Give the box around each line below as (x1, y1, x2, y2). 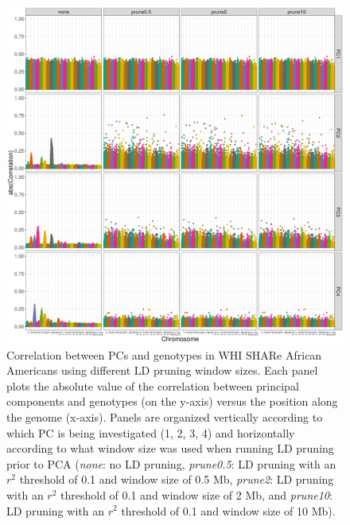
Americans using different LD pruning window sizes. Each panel (6, 362, 318, 379)
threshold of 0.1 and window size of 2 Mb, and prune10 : (60, 486, 332, 503)
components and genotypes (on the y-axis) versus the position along (6, 393, 338, 410)
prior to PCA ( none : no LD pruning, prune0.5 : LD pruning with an (6, 455, 336, 472)
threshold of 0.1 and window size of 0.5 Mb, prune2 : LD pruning (19, 471, 334, 488)
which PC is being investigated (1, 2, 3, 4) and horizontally (6, 424, 295, 441)
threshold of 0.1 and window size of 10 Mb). (121, 502, 336, 519)
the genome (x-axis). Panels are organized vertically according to (6, 408, 323, 425)
